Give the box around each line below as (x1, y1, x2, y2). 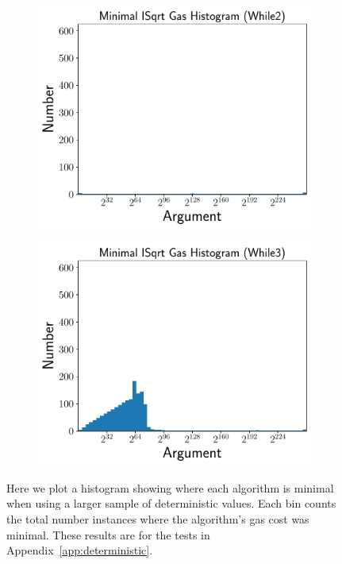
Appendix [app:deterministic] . (6, 542, 153, 558)
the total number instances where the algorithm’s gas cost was (6, 511, 309, 527)
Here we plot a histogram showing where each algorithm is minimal (6, 479, 334, 496)
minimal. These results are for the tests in (6, 526, 210, 543)
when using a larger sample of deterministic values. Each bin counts (6, 495, 336, 512)
